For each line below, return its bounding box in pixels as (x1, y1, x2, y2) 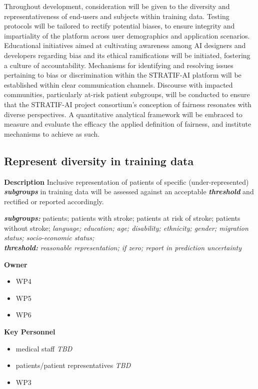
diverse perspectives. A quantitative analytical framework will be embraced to (4, 109, 242, 119)
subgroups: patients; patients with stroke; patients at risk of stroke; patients (4, 213, 240, 223)
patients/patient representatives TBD (15, 360, 131, 370)
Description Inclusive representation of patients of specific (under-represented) (4, 176, 249, 187)
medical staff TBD (15, 343, 72, 353)
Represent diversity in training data (4, 153, 194, 168)
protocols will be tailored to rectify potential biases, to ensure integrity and (4, 21, 235, 31)
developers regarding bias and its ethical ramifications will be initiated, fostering (4, 50, 250, 60)
